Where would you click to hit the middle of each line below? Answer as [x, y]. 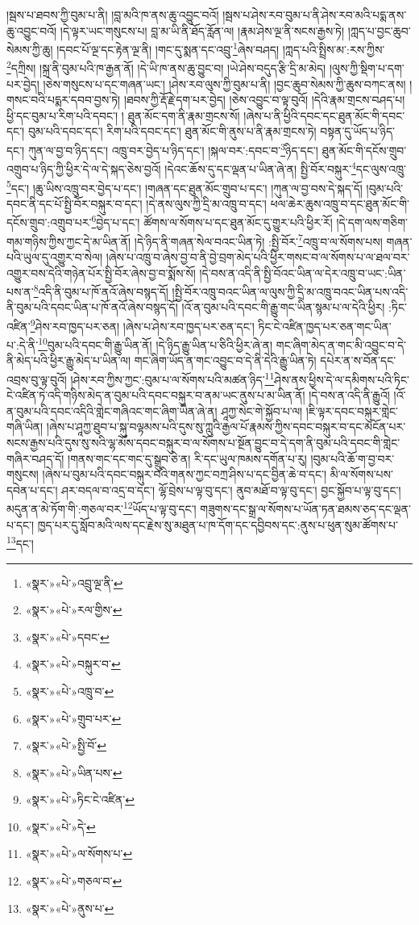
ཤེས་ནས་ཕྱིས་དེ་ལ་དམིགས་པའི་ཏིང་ [342, 379]
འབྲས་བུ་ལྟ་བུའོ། [37, 379]
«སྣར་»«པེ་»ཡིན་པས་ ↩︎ [74, 772]
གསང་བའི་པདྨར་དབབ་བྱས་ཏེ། [64, 100]
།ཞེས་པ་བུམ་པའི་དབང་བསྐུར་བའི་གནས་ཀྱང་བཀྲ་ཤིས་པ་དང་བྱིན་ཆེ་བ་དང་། [185, 474]
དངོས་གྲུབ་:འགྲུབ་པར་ [49, 222]
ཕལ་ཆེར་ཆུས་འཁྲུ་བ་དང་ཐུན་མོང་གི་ [340, 203]
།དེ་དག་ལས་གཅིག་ [372, 222]
